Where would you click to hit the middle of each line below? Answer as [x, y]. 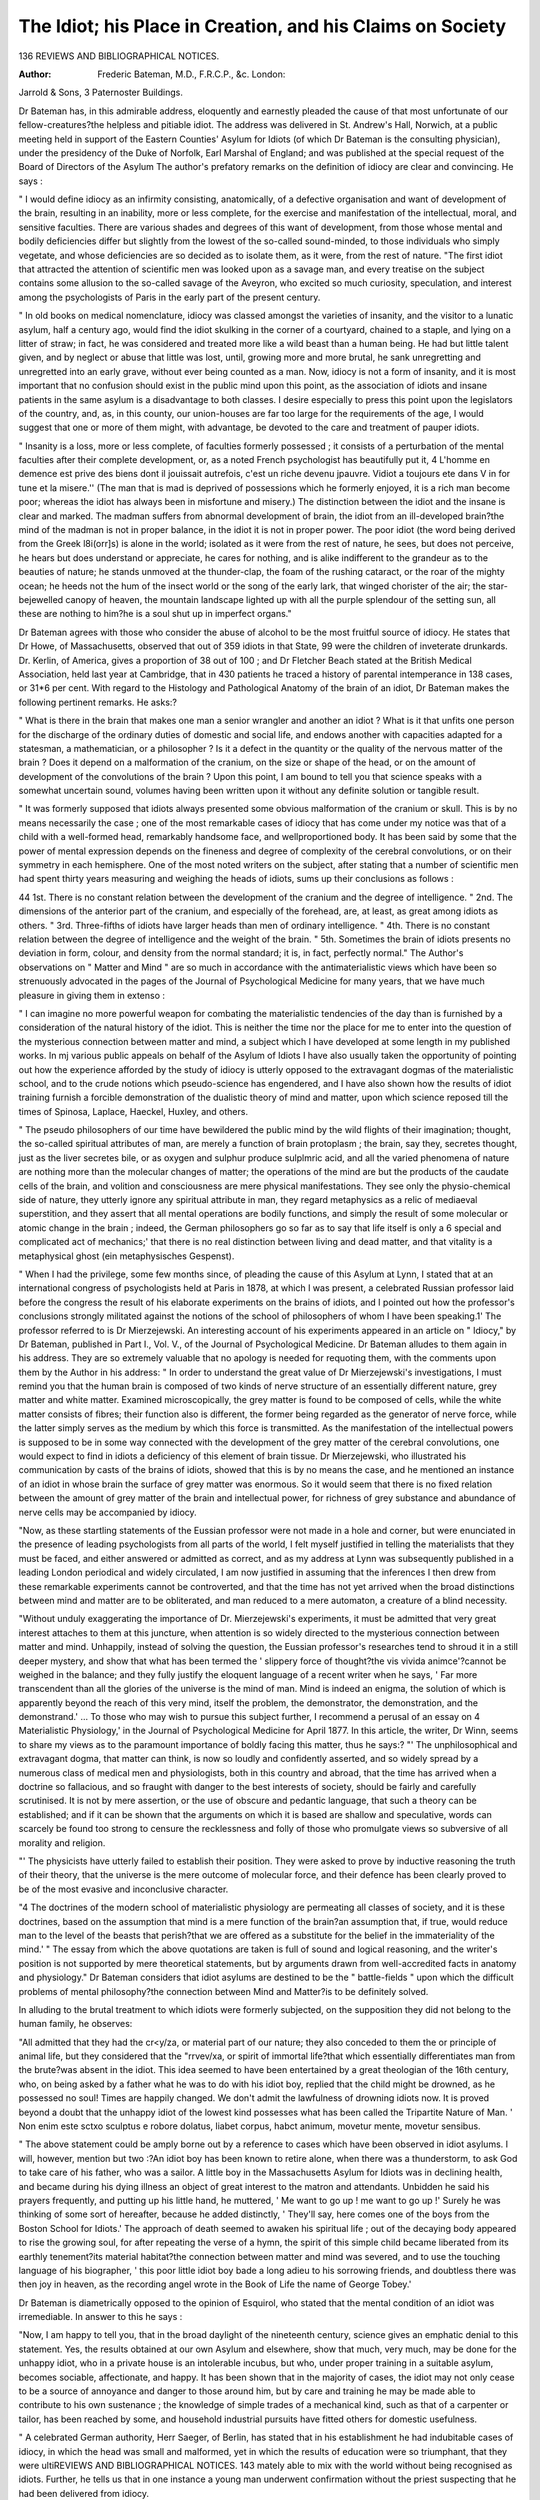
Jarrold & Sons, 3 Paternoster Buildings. [101, 92]
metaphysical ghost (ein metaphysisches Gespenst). [126, 1256]
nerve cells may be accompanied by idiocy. [107, 1512]
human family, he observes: [75, 2024]
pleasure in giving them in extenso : [91, 995]
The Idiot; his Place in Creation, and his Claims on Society [262, 26]
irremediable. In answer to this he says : [100, 2317]
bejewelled [41, 599]
